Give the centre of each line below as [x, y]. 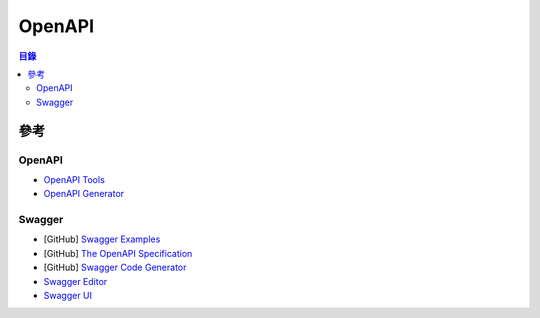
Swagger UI [68, 295]
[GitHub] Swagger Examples [102, 239]
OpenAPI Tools [74, 179]
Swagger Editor [75, 281]
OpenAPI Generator [84, 194]
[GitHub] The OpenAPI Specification [118, 253]
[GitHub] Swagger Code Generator [115, 267]
